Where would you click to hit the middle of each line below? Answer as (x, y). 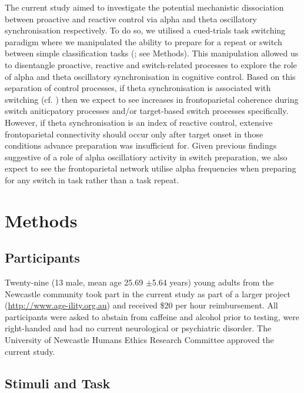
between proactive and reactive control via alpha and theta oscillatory (131, 19)
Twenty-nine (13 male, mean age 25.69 (74, 282)
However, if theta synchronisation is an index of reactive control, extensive (139, 122)
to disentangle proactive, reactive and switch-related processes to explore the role (151, 64)
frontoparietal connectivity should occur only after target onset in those (134, 134)
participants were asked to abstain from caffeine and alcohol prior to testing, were (152, 316)
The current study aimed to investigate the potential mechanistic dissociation (144, 7)
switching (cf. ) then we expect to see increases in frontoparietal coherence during (152, 99)
